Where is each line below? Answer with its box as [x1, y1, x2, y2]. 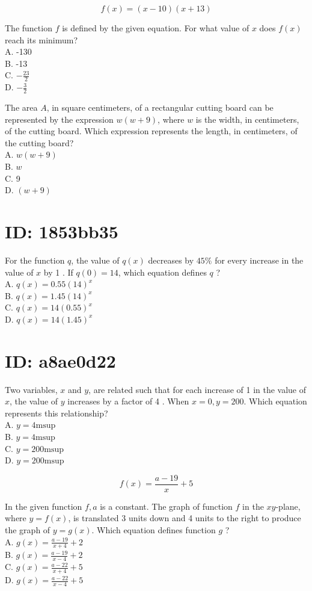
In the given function [5, 500, 82, 512]
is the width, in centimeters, [195, 113, 299, 125]
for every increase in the [215, 253, 304, 266]
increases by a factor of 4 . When [67, 395, 189, 407]
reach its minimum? [5, 33, 78, 46]
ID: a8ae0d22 [5, 348, 116, 373]
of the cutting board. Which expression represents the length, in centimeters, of [5, 125, 298, 137]
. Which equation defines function [91, 524, 216, 536]
